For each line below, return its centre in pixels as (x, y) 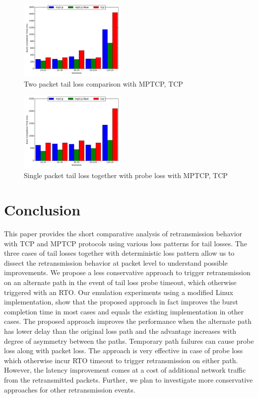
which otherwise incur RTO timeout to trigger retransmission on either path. (121, 360)
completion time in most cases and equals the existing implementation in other (124, 311)
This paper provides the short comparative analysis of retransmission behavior (123, 234)
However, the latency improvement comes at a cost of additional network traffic (125, 370)
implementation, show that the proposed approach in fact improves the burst (121, 302)
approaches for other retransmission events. (70, 389)
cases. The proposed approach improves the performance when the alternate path (128, 321)
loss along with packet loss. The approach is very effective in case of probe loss (124, 350)
